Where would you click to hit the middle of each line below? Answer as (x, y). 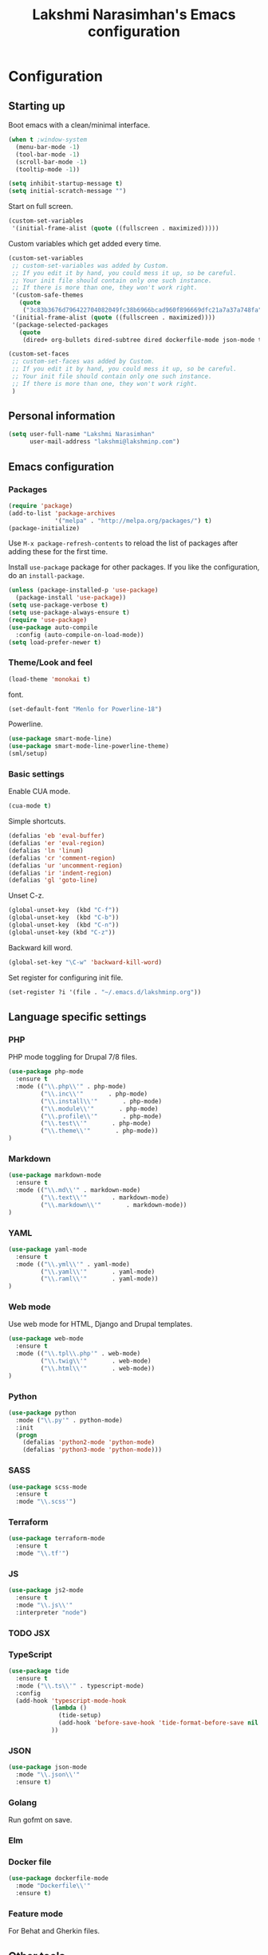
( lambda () (69, 1708)
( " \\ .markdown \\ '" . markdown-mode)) (114, 1205)
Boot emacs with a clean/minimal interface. (79, 125)
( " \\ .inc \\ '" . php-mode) (94, 1094)
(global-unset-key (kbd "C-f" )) (64, 911)
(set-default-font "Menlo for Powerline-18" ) (85, 709)
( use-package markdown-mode (55, 1175)
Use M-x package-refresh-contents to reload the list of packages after (123, 543)
